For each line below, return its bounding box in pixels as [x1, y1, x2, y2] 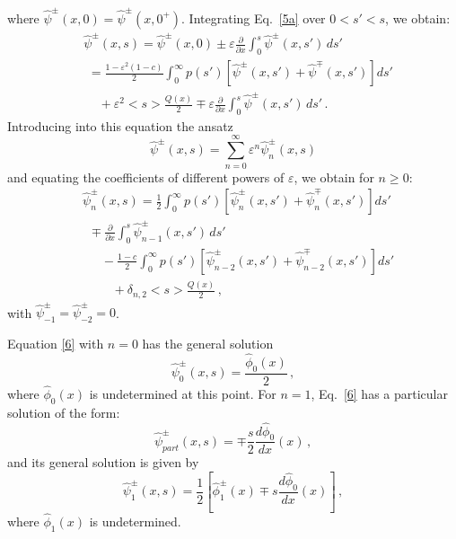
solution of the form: [7, 402, 120, 421]
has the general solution [142, 334, 274, 353]
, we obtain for [294, 167, 374, 186]
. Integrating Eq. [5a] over [181, 8, 326, 27]
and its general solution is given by [7, 453, 199, 472]
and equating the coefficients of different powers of [7, 167, 285, 186]
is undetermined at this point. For [89, 384, 276, 402]
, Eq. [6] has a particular [311, 384, 448, 402]
